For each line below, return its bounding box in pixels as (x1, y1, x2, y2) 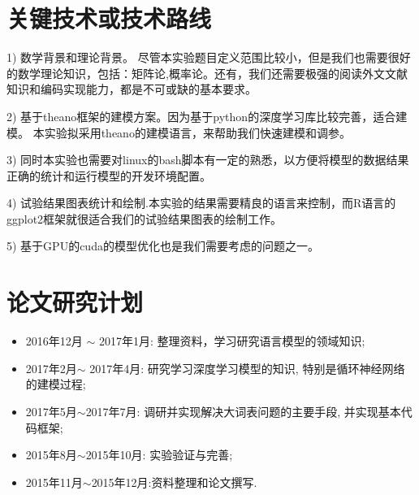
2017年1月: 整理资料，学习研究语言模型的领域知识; (98, 332, 365, 350)
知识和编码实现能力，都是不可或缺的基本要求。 (6, 80, 257, 98)
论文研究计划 (6, 285, 144, 319)
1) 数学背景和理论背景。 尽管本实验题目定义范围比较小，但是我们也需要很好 (6, 49, 411, 66)
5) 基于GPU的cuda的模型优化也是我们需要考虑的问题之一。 (6, 237, 319, 254)
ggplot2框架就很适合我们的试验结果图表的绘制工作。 (6, 210, 283, 227)
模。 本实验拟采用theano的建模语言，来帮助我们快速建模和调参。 (6, 124, 351, 141)
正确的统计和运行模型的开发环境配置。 (6, 167, 211, 184)
